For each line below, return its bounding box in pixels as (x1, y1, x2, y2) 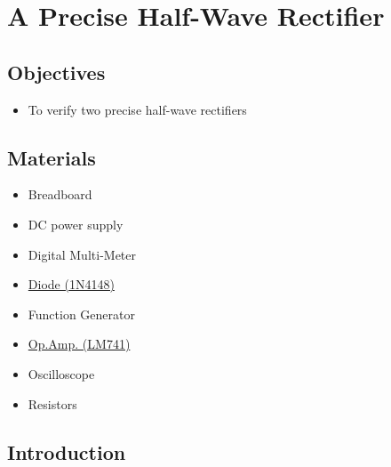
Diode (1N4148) (28, 275, 115, 294)
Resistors (28, 394, 77, 413)
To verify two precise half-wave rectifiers (28, 100, 247, 118)
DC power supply (28, 214, 124, 233)
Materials (7, 143, 96, 171)
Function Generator (28, 304, 135, 323)
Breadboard (28, 185, 92, 204)
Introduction (7, 438, 126, 465)
